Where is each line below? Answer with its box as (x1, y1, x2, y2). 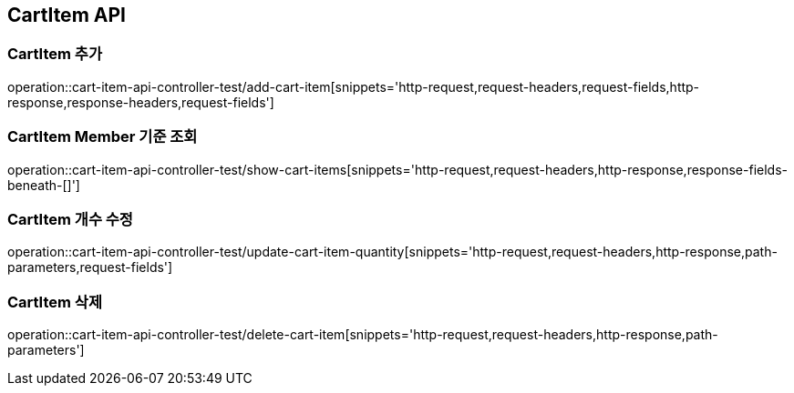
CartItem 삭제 (7, 292, 102, 311)
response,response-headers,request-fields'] (7, 94, 274, 110)
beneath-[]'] (7, 176, 80, 193)
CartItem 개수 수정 (7, 209, 133, 228)
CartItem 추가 (7, 45, 102, 64)
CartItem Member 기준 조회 (7, 127, 198, 146)
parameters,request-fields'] (7, 259, 173, 276)
